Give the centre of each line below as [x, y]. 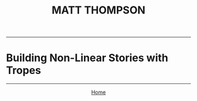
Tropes [24, 70]
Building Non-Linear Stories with [87, 58]
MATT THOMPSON [98, 10]
